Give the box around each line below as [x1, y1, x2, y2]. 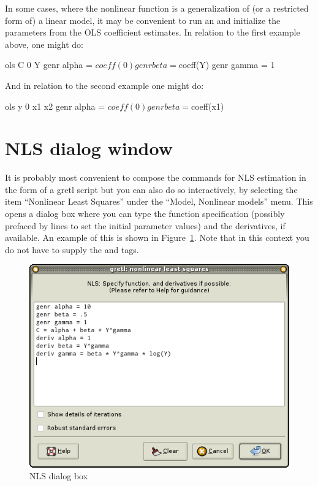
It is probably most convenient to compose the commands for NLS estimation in [5, 171, 306, 184]
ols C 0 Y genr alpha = [5, 58, 93, 71]
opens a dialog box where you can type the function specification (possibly [5, 207, 285, 220]
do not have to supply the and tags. [5, 243, 139, 256]
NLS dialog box [29, 469, 88, 482]
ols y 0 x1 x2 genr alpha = [5, 99, 105, 112]
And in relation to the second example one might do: [5, 78, 204, 91]
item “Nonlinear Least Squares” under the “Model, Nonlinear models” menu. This [5, 195, 313, 208]
